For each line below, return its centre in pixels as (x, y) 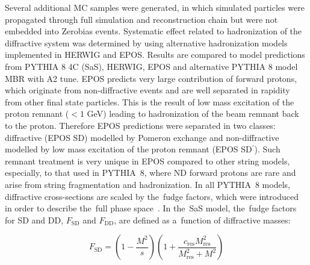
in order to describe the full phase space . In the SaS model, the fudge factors (151, 208)
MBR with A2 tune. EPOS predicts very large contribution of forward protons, (151, 78)
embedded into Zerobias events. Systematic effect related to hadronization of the (153, 31)
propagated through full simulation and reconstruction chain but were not (141, 19)
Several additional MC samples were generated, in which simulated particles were (155, 7)
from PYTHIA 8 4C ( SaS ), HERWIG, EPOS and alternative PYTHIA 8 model (151, 66)
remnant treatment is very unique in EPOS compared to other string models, (147, 161)
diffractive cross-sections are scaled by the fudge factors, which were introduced (152, 196)
